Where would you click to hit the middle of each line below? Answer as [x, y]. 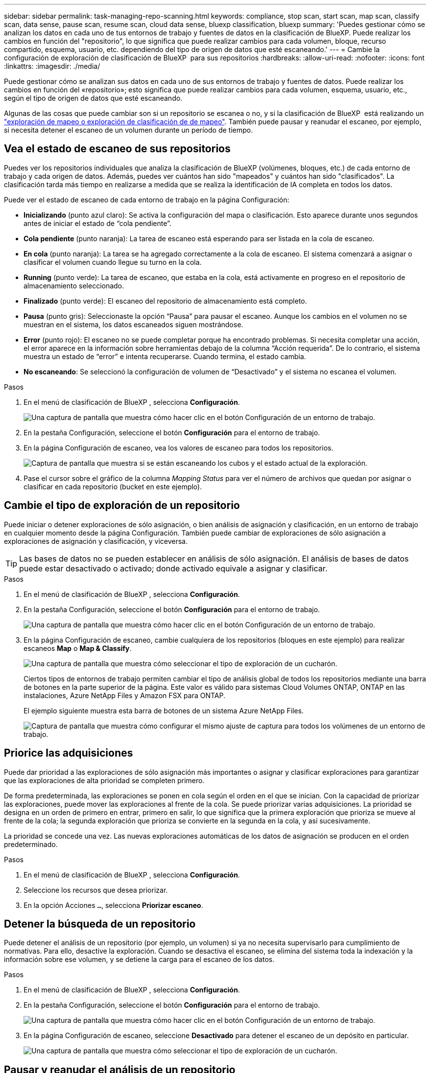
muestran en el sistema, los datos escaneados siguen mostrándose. [134, 324]
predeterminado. [31, 844]
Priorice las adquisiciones [68, 753]
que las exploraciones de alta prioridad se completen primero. [104, 780]
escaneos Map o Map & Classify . [78, 648]
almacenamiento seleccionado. [74, 285]
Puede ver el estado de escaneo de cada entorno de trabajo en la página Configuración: [147, 199]
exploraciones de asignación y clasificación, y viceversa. [96, 541]
